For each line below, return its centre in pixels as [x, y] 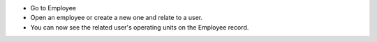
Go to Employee [53, 8]
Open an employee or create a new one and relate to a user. [117, 18]
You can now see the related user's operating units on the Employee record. [140, 27]
